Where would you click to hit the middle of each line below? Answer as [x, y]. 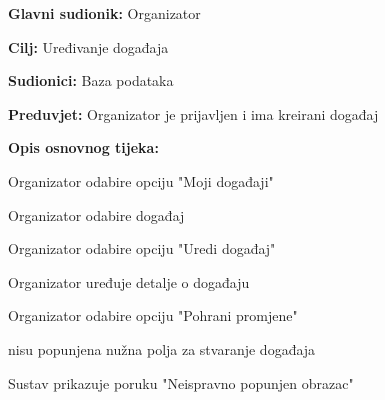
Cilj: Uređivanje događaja [88, 46]
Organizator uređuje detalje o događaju [129, 281]
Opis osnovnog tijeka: [83, 147]
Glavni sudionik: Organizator [104, 13]
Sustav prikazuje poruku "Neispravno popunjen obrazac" [181, 382]
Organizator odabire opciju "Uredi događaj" [142, 248]
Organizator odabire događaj [96, 214]
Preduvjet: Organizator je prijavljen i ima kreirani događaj [193, 113]
